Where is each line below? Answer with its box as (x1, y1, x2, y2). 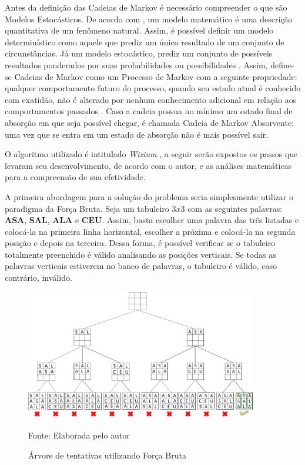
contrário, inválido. (5, 271, 72, 284)
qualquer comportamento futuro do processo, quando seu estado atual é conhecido (5, 82, 301, 94)
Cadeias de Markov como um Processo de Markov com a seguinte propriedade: (14, 70, 297, 82)
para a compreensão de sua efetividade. (5, 171, 146, 183)
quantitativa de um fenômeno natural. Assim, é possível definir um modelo (5, 24, 274, 36)
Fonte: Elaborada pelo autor (28, 429, 130, 441)
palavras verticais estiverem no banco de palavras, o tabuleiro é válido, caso (5, 260, 277, 272)
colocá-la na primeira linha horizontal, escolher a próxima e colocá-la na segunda (5, 225, 296, 237)
